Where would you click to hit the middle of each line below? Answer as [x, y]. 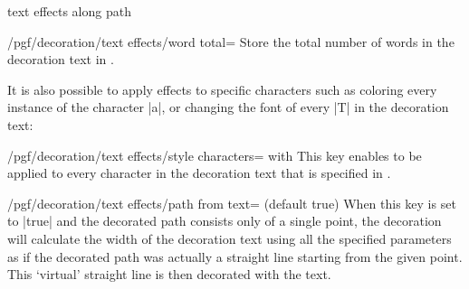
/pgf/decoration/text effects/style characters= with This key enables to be [215, 155]
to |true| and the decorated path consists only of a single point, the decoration [225, 221]
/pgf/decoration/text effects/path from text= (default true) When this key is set [232, 203]
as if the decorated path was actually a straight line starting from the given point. [235, 256]
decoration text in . [61, 59]
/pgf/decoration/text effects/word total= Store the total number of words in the [231, 41]
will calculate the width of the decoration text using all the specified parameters [230, 238]
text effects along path [69, 11]
